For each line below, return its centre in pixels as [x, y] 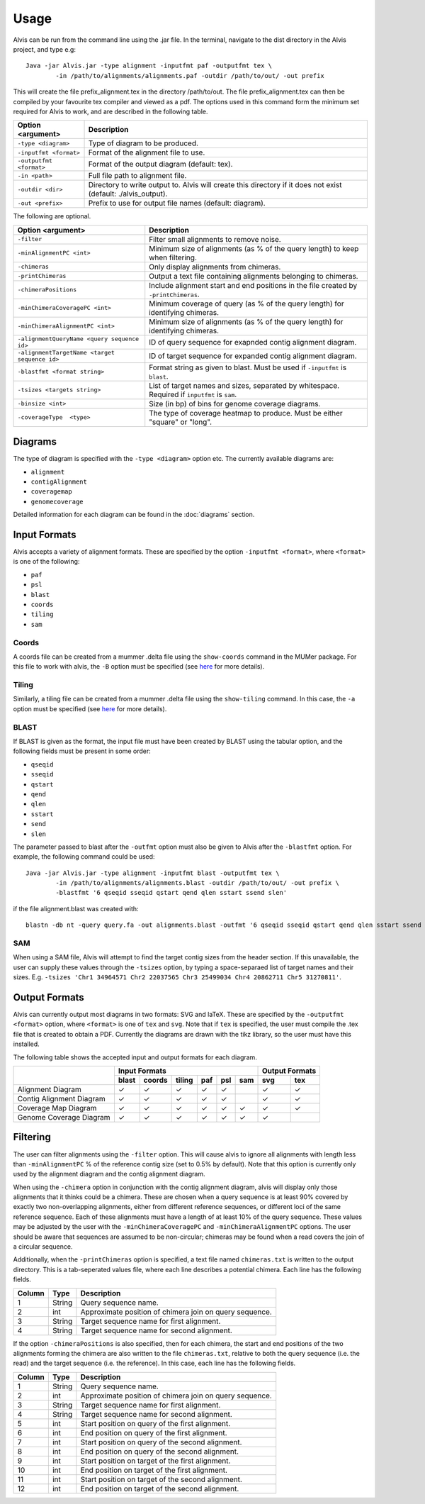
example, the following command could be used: [84, 857]
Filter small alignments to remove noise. [215, 239]
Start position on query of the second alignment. [161, 1442]
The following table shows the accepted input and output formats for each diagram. [135, 1057]
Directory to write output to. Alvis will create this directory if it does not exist [215, 185]
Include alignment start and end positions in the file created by [253, 285]
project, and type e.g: [44, 49]
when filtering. [173, 257]
